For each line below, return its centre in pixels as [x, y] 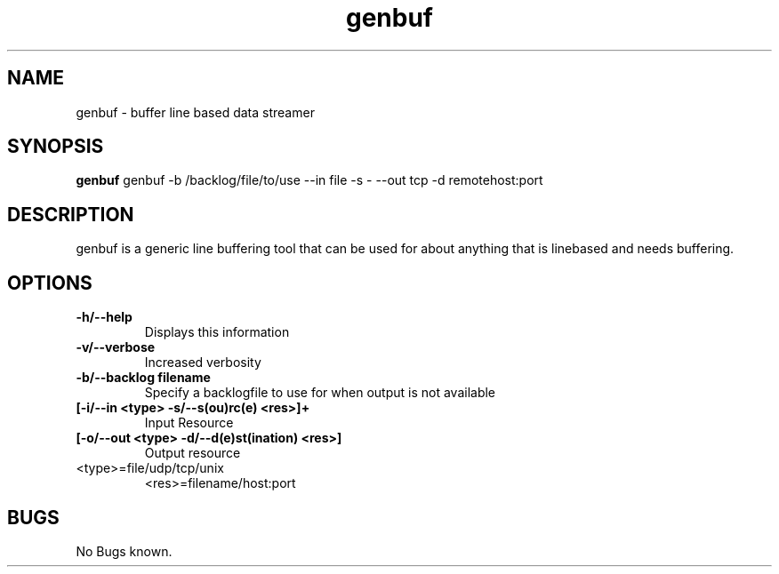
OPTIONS [50, 283]
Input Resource [189, 423]
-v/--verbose [116, 347]
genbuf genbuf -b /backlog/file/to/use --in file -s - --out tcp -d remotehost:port [309, 180]
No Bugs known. [124, 551]
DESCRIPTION [71, 214]
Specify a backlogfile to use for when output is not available [320, 393]
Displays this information [217, 332]
